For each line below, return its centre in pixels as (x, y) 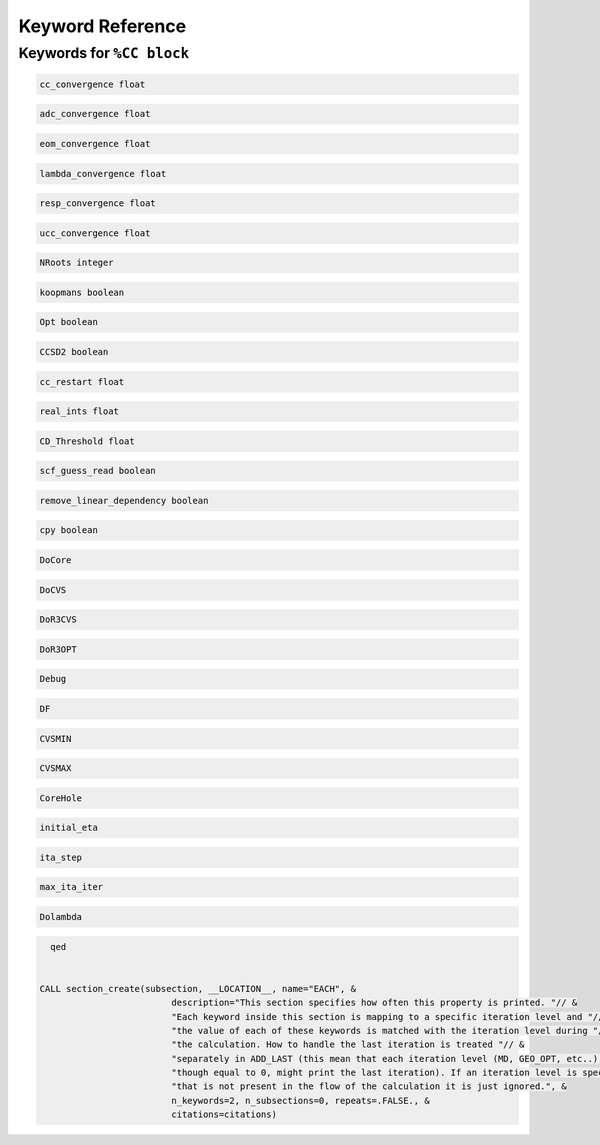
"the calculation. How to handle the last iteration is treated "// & (348, 1044)
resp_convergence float (98, 203)
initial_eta (69, 828)
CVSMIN (55, 738)
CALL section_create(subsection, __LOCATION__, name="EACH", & (198, 988)
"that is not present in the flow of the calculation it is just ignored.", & (369, 1086)
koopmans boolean (82, 292)
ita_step (61, 857)
